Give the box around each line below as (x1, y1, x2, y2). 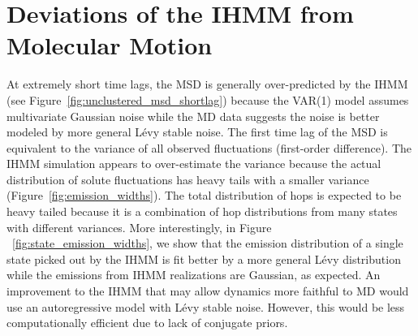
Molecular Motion (6, 28, 213, 62)
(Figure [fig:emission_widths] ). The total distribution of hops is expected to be (6, 187, 402, 204)
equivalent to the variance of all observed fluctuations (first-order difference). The (6, 139, 412, 156)
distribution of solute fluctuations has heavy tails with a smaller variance (6, 170, 369, 187)
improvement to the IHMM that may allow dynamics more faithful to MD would (6, 282, 409, 299)
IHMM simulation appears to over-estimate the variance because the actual (6, 155, 381, 172)
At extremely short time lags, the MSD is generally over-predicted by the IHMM (6, 75, 408, 93)
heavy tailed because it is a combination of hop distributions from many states (6, 203, 398, 220)
